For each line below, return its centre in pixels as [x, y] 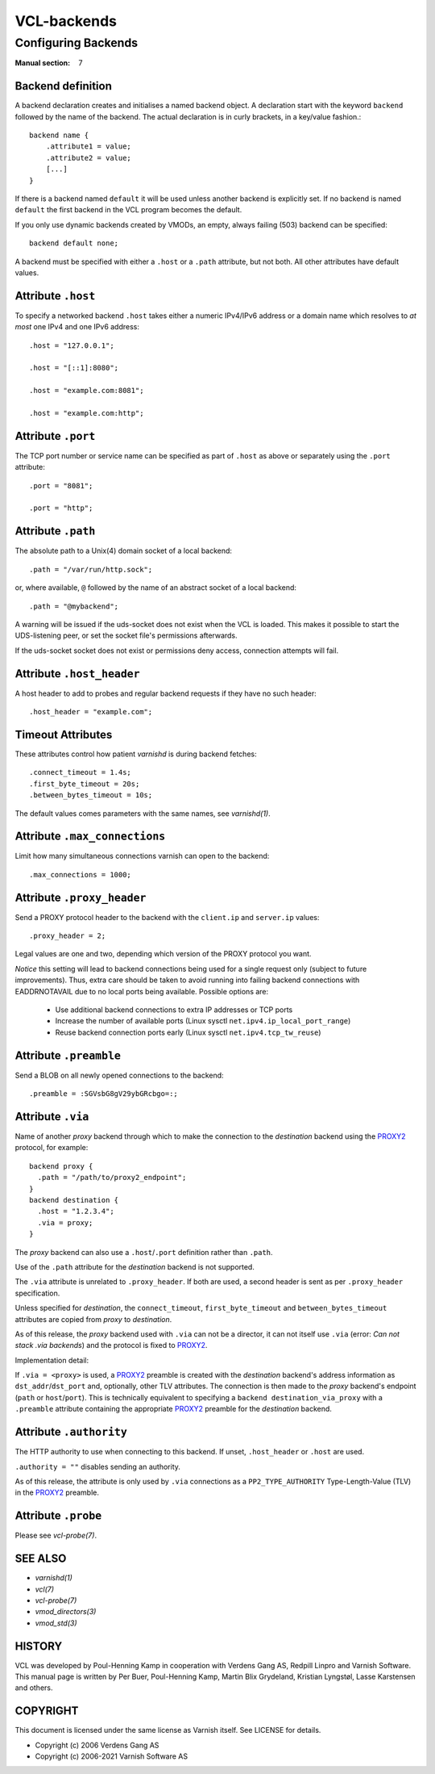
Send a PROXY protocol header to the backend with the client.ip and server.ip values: [167, 917]
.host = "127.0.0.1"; [72, 345]
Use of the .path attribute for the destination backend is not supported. [135, 1266]
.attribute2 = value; [89, 158]
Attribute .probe [58, 1516]
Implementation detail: [52, 1360]
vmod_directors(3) [66, 1612]
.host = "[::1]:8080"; [74, 368]
